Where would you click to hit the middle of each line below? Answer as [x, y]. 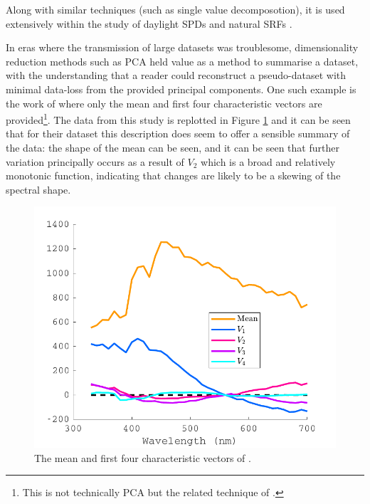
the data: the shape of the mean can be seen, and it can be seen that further [173, 147]
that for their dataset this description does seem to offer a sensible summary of [178, 133]
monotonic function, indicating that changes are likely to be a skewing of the [173, 175]
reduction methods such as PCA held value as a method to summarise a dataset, [182, 61]
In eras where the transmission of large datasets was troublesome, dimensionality [182, 47]
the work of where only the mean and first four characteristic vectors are [164, 103]
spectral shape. [38, 189]
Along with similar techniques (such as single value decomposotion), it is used [175, 9]
